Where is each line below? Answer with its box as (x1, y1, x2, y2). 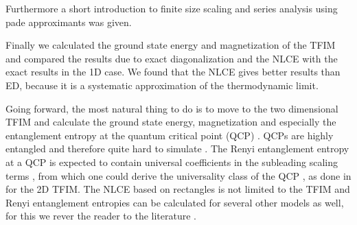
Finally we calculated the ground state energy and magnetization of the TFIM (5, 38, 336, 52)
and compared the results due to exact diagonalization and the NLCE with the (5, 51, 338, 65)
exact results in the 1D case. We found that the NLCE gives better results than (5, 64, 341, 79)
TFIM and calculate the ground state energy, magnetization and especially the (5, 115, 336, 129)
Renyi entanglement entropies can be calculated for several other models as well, (5, 195, 344, 209)
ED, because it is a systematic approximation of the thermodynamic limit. (5, 78, 319, 92)
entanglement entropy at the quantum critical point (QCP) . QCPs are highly (5, 128, 334, 142)
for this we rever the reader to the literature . (5, 209, 197, 223)
